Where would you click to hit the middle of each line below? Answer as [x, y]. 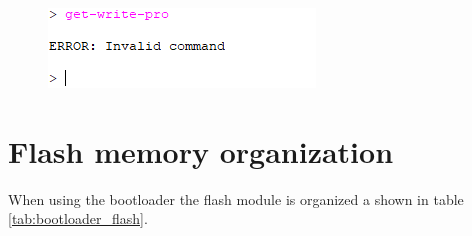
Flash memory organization [201, 150]
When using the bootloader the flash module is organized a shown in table [236, 198]
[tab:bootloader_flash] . [78, 218]
